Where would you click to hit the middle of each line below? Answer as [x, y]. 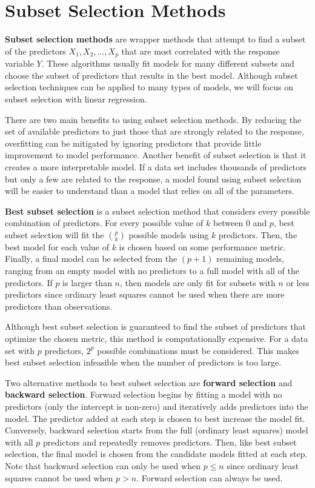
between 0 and [240, 223]
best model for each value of [57, 246]
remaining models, [250, 259]
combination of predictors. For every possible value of [104, 223]
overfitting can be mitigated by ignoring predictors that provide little [133, 143]
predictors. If [29, 282]
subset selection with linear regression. [76, 99]
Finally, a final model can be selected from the [91, 259]
